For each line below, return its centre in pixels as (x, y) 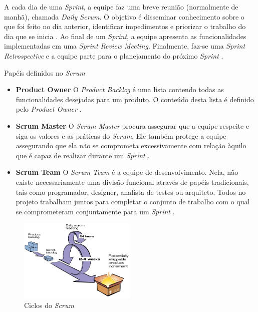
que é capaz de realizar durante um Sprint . (83, 155)
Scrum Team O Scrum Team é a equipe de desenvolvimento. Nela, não (127, 172)
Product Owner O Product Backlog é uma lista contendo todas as (120, 89)
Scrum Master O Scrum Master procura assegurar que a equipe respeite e (133, 125)
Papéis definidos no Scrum (45, 72)
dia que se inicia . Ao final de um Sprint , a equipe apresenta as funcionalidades (125, 36)
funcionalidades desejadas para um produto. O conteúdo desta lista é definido (135, 99)
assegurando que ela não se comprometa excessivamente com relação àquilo (131, 145)
